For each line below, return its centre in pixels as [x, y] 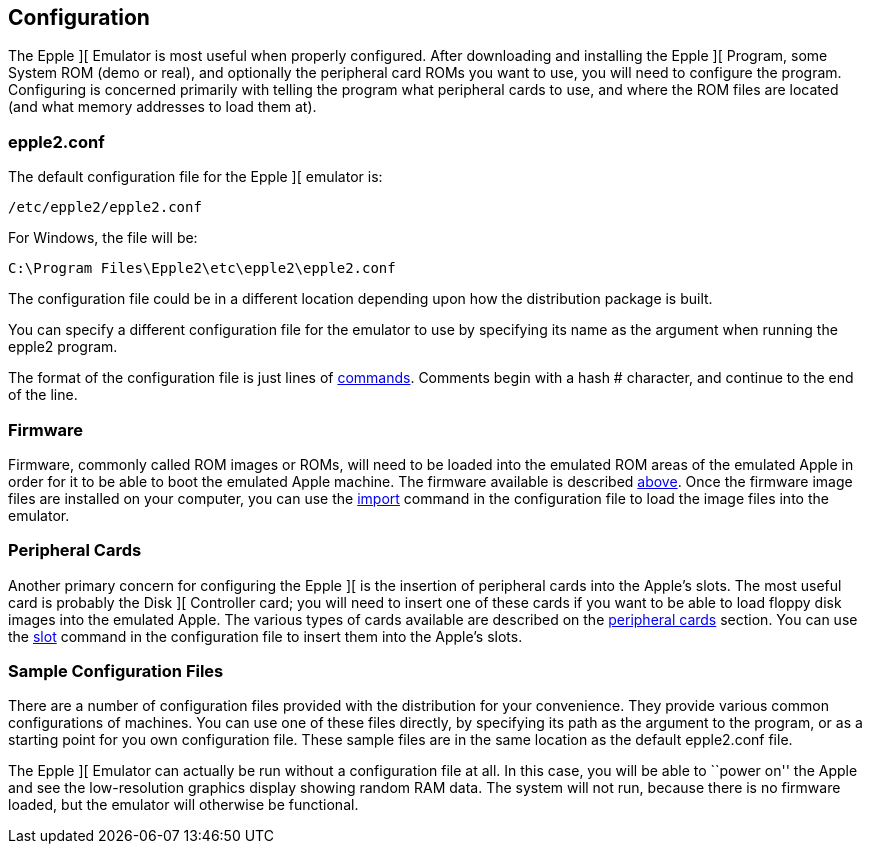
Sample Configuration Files [116, 671]
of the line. [43, 395]
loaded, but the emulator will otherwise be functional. [183, 805]
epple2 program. [63, 347]
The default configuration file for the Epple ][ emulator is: [195, 177]
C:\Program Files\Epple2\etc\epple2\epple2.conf [202, 268]
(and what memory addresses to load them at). [162, 107]
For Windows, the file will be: [103, 238]
